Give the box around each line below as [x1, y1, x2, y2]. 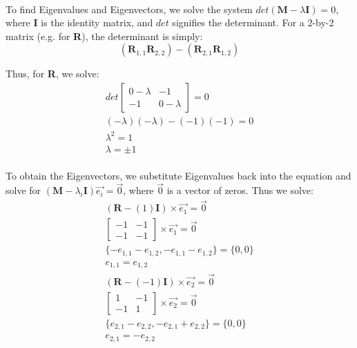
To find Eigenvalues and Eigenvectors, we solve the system [6, 1, 253, 16]
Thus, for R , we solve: [6, 66, 99, 81]
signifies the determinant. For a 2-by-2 [172, 15, 334, 30]
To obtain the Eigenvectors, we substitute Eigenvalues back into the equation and [6, 168, 351, 182]
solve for [6, 183, 41, 197]
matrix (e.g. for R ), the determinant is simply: [6, 28, 203, 43]
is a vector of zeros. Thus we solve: [166, 183, 313, 197]
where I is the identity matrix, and [6, 15, 153, 30]
